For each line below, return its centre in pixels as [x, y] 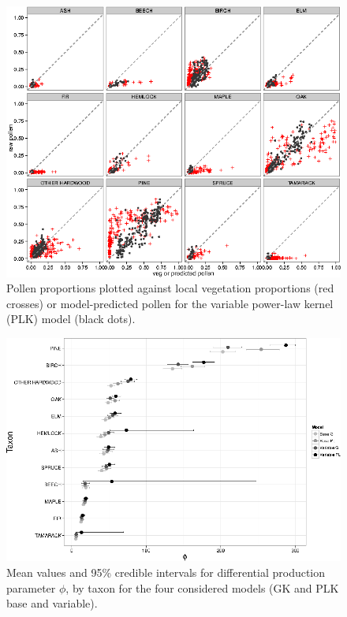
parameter [31, 587]
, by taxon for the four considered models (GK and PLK [202, 587]
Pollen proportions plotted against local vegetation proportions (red [170, 288]
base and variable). [52, 603]
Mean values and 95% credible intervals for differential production [166, 572]
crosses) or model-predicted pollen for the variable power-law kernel [170, 303]
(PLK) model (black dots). [71, 319]
